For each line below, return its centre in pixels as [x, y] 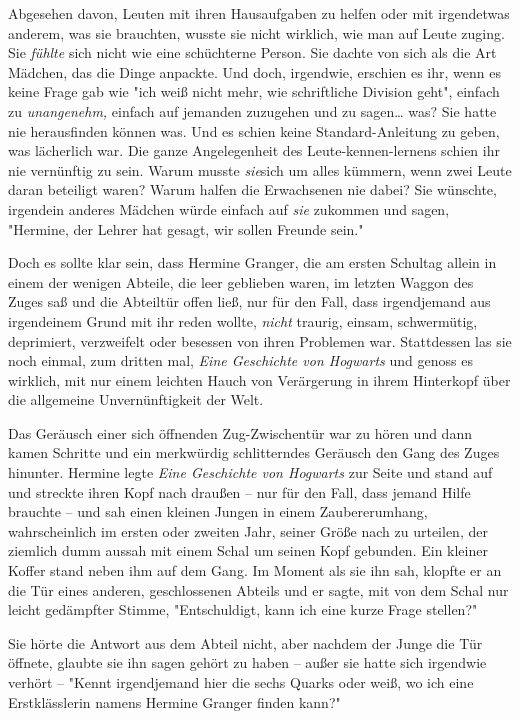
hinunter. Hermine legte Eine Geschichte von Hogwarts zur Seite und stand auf [250, 472]
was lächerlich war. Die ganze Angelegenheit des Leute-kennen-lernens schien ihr [254, 150]
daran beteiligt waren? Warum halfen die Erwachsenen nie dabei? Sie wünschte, [252, 189]
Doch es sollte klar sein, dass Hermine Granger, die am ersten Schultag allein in [252, 262]
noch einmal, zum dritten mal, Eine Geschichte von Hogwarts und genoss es [240, 360]
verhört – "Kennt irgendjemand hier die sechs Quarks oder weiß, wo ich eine [241, 682]
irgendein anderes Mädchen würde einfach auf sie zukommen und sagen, [229, 208]
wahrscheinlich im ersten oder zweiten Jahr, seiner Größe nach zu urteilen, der [248, 530]
